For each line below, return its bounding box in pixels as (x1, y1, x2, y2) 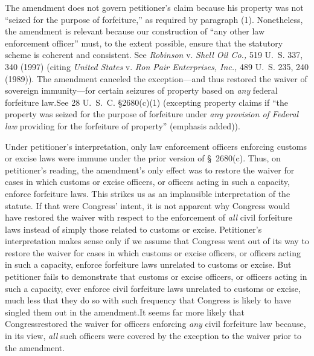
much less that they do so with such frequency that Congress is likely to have (5, 294, 291, 306)
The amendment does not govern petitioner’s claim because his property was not (5, 1, 304, 13)
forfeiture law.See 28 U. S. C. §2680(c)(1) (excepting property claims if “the (5, 95, 289, 108)
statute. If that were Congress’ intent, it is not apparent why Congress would (5, 199, 290, 212)
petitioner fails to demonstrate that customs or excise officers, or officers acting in (5, 270, 307, 283)
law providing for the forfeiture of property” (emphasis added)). (5, 119, 240, 132)
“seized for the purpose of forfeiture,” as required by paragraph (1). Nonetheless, (5, 13, 303, 25)
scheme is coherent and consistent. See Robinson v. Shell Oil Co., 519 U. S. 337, (5, 48, 303, 61)
